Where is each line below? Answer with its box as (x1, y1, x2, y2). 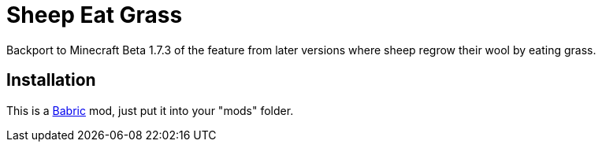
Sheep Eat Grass (6, 2, 183, 28)
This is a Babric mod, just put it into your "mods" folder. (6, 103, 294, 117)
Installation (6, 70, 96, 91)
